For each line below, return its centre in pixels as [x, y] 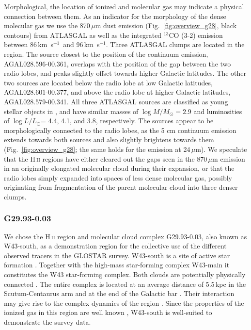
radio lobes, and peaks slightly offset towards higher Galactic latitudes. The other [125, 73]
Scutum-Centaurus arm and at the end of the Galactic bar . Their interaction [119, 293]
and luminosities [218, 111]
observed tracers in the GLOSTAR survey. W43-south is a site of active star [117, 255]
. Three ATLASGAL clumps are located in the [175, 44]
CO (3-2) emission [196, 35]
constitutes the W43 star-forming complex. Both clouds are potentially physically [125, 274]
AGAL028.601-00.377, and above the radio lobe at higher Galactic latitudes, [117, 92]
